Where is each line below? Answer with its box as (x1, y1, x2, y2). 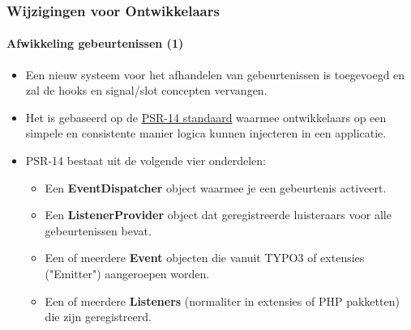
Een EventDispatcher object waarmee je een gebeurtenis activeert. (45, 179, 387, 196)
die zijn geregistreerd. (45, 308, 152, 325)
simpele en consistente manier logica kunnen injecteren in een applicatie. (25, 125, 387, 142)
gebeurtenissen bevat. (45, 222, 152, 239)
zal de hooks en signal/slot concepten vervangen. (25, 82, 268, 99)
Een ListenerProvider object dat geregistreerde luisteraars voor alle (45, 206, 392, 223)
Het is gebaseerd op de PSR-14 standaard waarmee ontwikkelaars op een (25, 108, 387, 125)
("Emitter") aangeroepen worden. (45, 264, 210, 281)
